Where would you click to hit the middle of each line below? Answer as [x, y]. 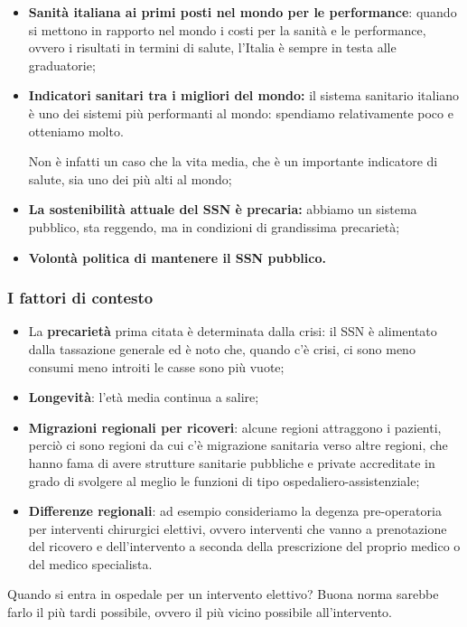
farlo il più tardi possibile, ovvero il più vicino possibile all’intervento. [200, 612]
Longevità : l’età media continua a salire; [144, 397]
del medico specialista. [90, 563]
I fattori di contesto [80, 298]
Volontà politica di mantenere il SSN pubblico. [177, 257]
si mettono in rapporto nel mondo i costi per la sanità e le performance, [227, 29]
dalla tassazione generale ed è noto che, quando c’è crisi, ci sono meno [222, 348]
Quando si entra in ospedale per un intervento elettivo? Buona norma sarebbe [223, 594]
